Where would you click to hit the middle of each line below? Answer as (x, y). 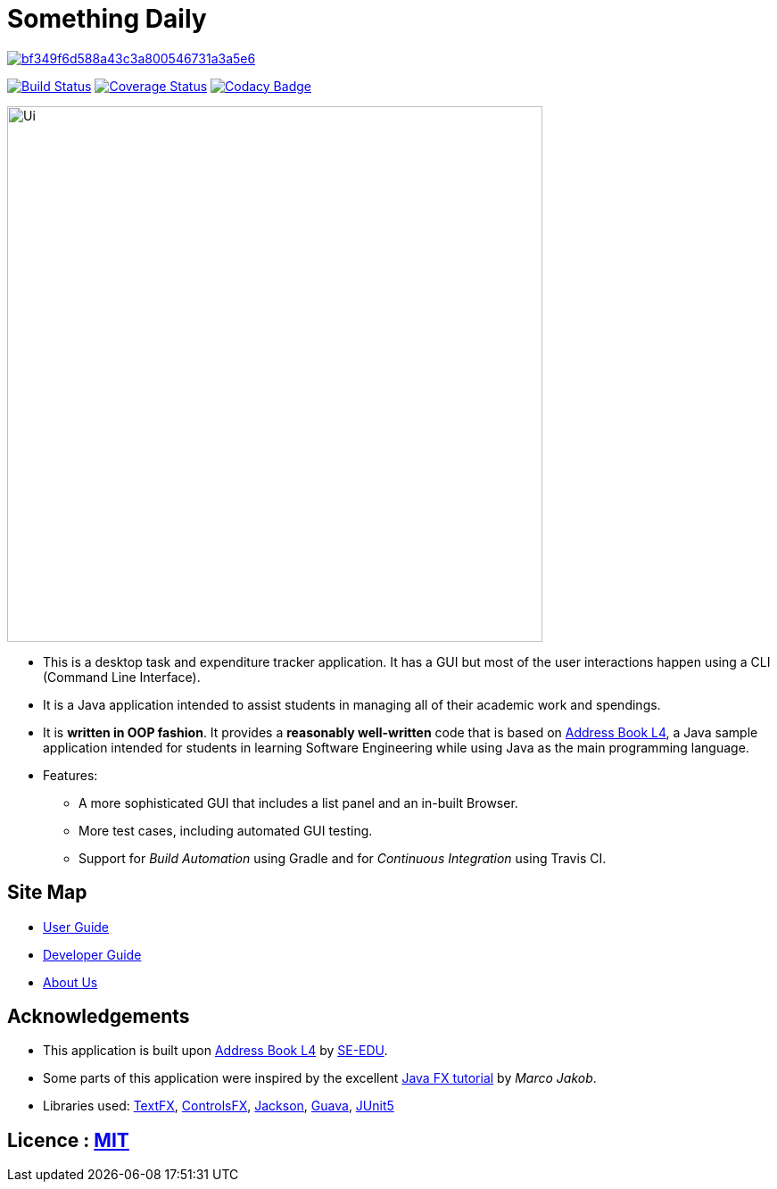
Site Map (47, 893)
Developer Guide (92, 954)
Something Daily (107, 19)
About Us (70, 982)
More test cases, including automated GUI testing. (226, 830)
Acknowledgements (99, 1017)
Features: (70, 775)
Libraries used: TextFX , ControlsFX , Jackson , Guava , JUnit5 (219, 1106)
